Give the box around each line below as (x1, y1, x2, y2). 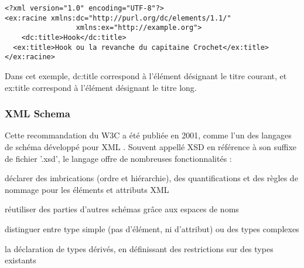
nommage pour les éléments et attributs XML (5, 183, 169, 195)
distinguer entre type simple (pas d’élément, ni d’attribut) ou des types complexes (5, 222, 299, 235)
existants (5, 254, 36, 266)
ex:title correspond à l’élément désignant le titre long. (5, 81, 197, 93)
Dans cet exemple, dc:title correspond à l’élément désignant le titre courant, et (5, 69, 287, 82)
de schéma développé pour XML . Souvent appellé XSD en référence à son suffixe (5, 140, 297, 152)
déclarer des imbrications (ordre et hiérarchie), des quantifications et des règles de (5, 172, 298, 184)
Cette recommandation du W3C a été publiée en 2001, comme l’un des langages (5, 129, 292, 141)
